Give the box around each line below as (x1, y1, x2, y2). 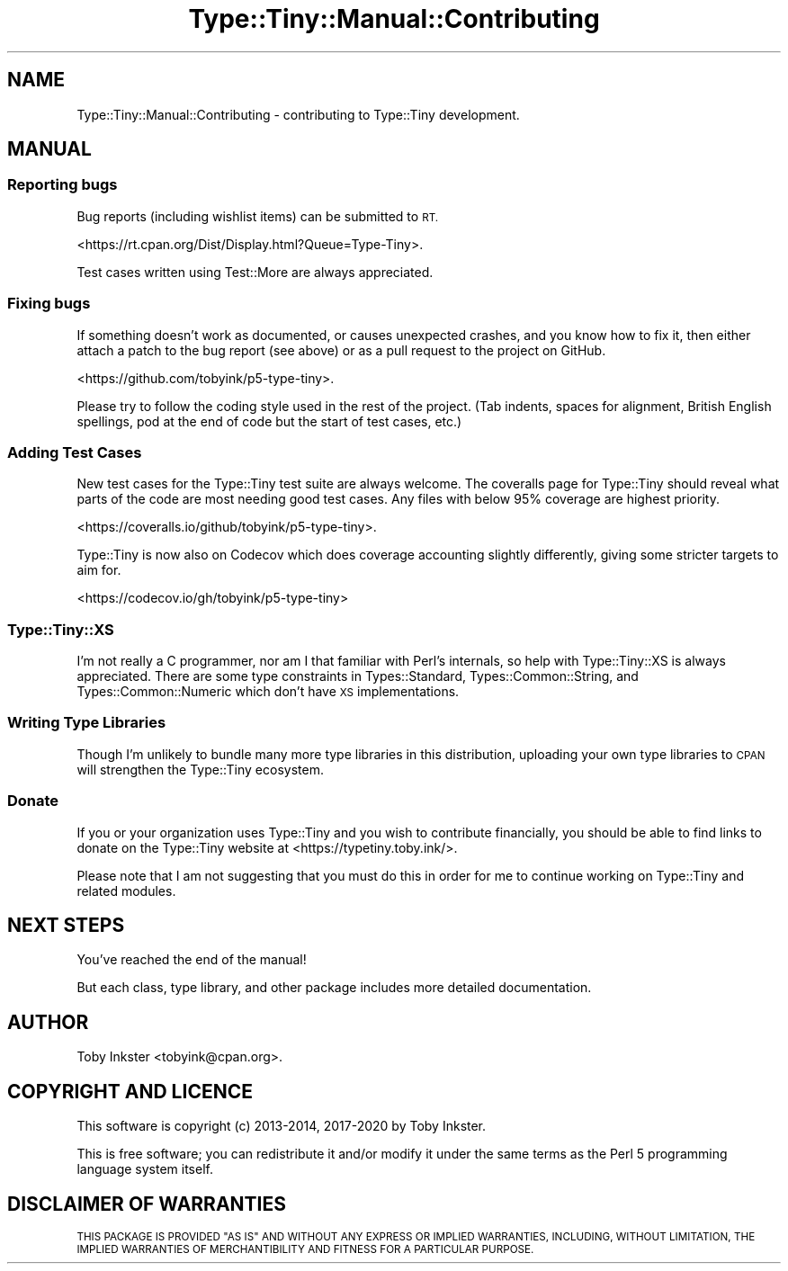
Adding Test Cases (7, 443, 142, 461)
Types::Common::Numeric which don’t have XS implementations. (76, 684, 460, 700)
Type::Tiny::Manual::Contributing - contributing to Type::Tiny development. (76, 106, 520, 122)
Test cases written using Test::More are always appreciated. (76, 264, 434, 280)
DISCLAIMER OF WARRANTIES (7, 1192, 287, 1215)
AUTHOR (7, 1010, 89, 1034)
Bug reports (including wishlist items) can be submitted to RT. (76, 208, 439, 224)
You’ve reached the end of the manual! (76, 952, 307, 968)
